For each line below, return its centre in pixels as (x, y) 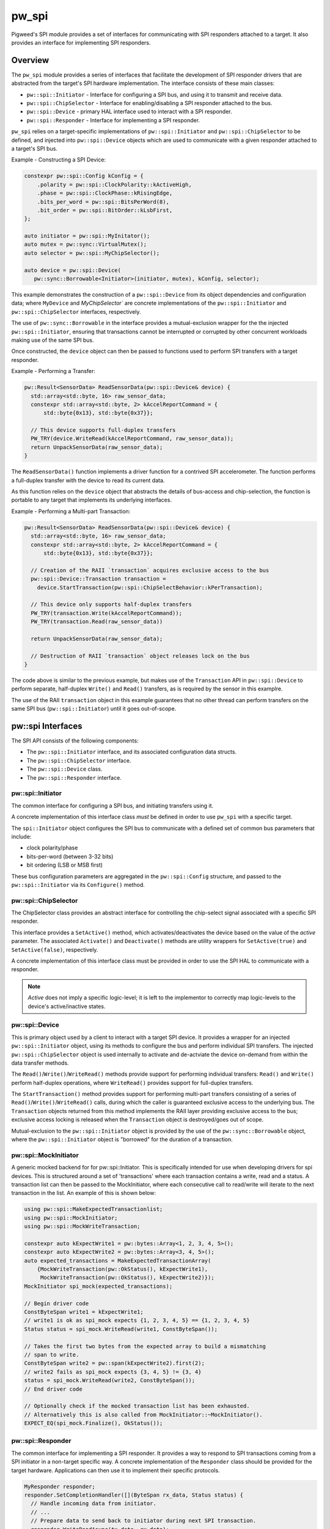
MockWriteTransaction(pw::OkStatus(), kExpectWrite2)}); (127, 1278)
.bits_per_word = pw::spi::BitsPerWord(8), (103, 202)
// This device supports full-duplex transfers (103, 430)
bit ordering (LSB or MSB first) (65, 865)
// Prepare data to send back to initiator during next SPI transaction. (144, 1521)
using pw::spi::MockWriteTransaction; (82, 1227)
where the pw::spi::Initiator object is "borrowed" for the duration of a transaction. (122, 1139)
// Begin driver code (57, 1303)
